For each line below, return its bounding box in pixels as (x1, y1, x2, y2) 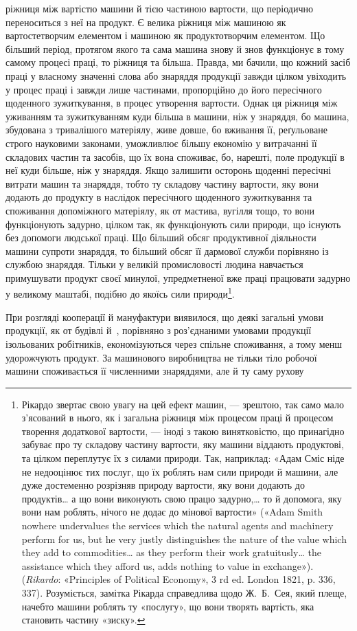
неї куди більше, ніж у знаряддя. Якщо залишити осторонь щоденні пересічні (5, 163, 332, 177)
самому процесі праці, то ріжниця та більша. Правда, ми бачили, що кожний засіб (5, 55, 351, 69)
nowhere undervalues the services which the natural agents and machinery (21, 518, 334, 533)
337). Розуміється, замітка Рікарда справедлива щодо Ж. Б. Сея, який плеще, (21, 586, 347, 599)
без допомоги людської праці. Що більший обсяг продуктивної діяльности (5, 230, 316, 245)
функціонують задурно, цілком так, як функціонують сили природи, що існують (5, 217, 341, 231)
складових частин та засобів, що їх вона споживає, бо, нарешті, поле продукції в (5, 149, 345, 164)
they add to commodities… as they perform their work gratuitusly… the (21, 545, 321, 560)
